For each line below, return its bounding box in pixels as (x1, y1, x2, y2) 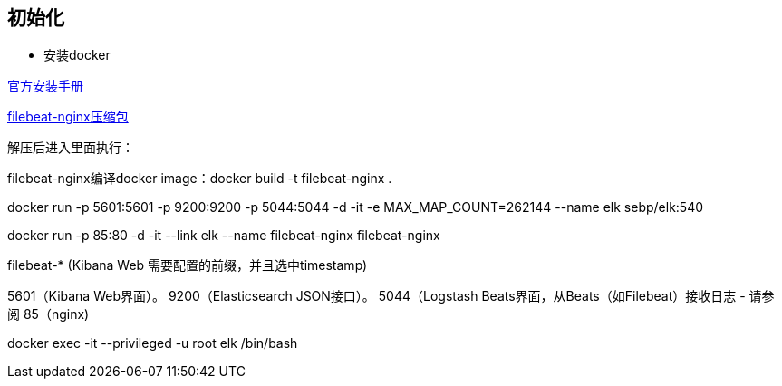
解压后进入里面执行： (7, 140, 134, 156)
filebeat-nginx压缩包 (7, 109, 129, 125)
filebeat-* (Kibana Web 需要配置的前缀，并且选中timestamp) (7, 257, 368, 274)
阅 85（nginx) (7, 306, 90, 323)
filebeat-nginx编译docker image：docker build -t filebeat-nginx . (7, 170, 392, 187)
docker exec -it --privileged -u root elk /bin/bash (7, 335, 298, 352)
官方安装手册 (7, 78, 83, 94)
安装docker (43, 47, 111, 63)
